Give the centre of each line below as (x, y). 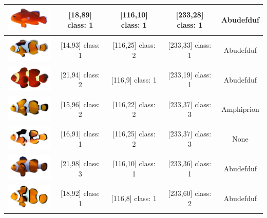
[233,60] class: (190, 193)
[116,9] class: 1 (134, 79)
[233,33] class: (190, 44)
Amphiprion (240, 109)
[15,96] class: (80, 104)
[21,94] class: (80, 74)
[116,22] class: (134, 104)
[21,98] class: (80, 163)
